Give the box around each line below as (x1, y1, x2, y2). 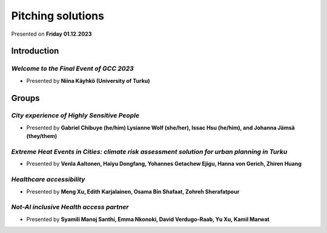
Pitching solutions (11, 9, 104, 22)
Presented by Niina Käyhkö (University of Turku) (26, 77, 151, 84)
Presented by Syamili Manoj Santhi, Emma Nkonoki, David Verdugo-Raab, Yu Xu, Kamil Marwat (26, 215, 269, 223)
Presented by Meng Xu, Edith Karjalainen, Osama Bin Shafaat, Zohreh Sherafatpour (26, 188, 240, 195)
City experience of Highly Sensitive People (11, 111, 139, 120)
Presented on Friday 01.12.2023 (11, 30, 92, 38)
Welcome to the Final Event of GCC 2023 (11, 64, 134, 73)
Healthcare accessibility (11, 176, 85, 184)
